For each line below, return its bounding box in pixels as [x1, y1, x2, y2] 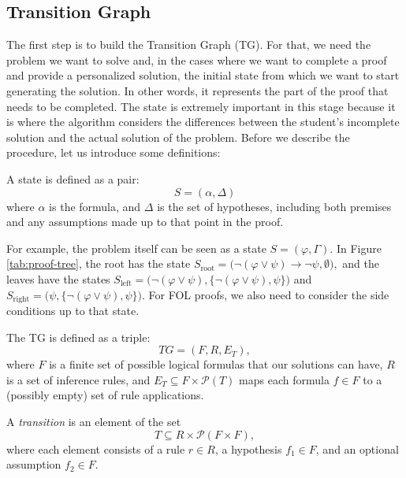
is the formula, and [49, 198, 141, 214]
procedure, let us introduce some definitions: [6, 144, 221, 161]
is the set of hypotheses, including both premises [157, 198, 392, 214]
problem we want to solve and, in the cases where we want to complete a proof [6, 51, 387, 68]
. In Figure [330, 239, 382, 256]
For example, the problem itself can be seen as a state [6, 239, 266, 256]
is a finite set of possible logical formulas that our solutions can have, [49, 356, 383, 372]
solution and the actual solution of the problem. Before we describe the [6, 128, 350, 145]
